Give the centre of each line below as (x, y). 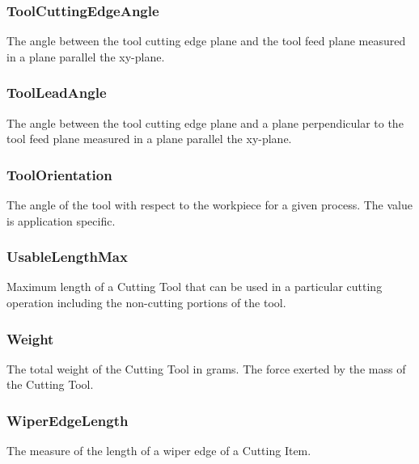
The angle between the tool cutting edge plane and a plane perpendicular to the (205, 122)
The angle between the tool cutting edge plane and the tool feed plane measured (206, 41)
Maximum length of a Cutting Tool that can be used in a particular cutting (195, 287)
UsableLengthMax (67, 257)
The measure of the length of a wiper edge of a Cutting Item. (159, 451)
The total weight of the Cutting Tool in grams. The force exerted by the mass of (206, 368)
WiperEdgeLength (68, 420)
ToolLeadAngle (57, 93)
